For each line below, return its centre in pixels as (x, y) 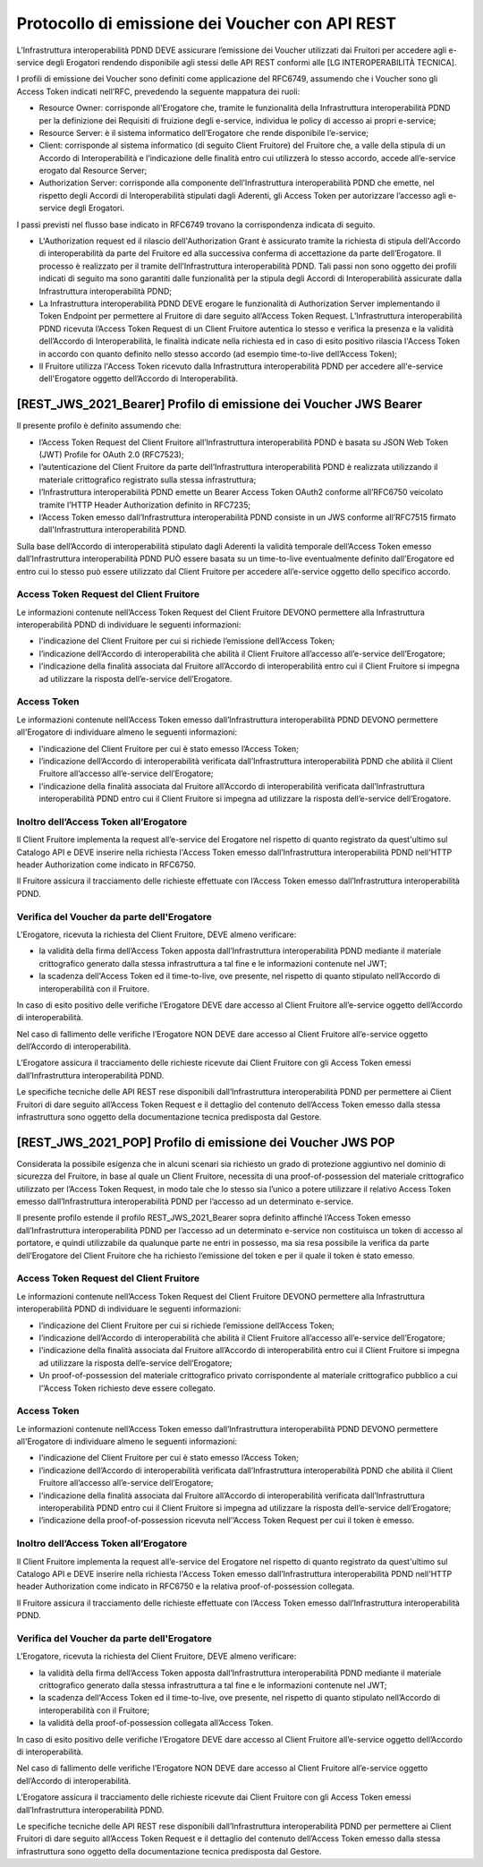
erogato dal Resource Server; (93, 171)
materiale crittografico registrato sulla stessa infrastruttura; (148, 480)
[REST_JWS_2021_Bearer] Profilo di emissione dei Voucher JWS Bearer (220, 404)
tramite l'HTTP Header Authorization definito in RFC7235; (144, 505)
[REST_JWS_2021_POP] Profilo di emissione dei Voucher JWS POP (206, 1142)
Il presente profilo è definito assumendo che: (99, 426)
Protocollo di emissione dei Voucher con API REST (207, 23)
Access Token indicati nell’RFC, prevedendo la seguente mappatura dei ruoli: (158, 91)
